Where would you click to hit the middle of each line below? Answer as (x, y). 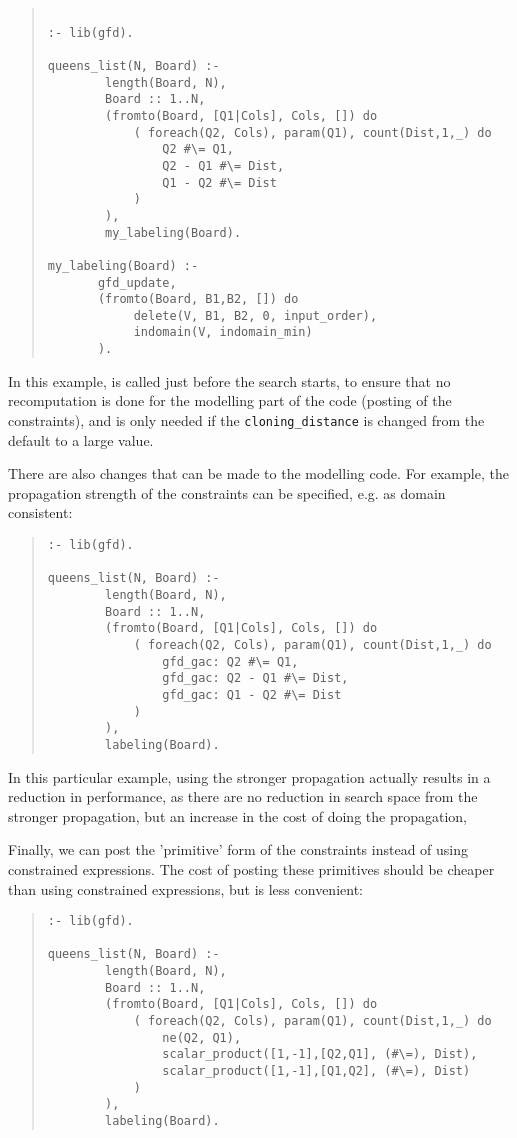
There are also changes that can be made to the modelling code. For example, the (258, 473)
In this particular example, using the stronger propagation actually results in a (249, 776)
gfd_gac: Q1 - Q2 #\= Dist (252, 694)
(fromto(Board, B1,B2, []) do (198, 299)
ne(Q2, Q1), (202, 1037)
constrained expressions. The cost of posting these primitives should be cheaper (251, 868)
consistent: (40, 512)
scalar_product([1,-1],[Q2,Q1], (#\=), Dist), (320, 1054)
